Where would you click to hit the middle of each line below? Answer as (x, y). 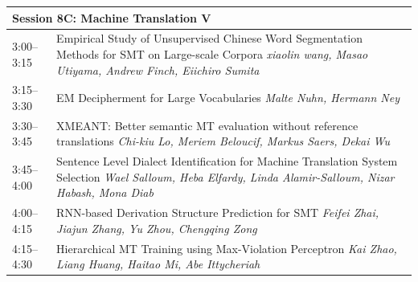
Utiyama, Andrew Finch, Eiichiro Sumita (158, 69)
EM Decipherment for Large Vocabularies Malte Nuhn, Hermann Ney (228, 98)
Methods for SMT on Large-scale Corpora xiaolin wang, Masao (212, 53)
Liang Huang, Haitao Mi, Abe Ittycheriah (158, 264)
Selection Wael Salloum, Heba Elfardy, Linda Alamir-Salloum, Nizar (225, 176)
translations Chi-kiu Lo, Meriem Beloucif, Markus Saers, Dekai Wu (223, 141)
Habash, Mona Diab (105, 192)
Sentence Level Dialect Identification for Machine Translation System (227, 161)
